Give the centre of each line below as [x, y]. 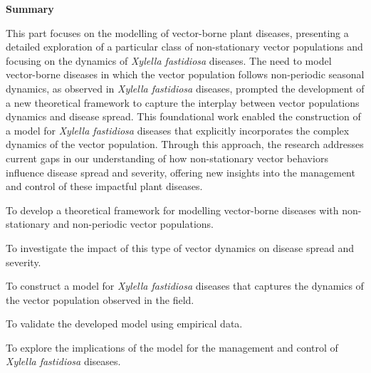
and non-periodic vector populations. [133, 224]
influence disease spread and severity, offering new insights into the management [181, 172]
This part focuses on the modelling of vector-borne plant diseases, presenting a [177, 32]
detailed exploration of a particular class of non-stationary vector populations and [184, 47]
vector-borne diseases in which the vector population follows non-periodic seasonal [185, 74]
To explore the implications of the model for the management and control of [172, 347]
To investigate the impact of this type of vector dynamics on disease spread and [180, 247]
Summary [30, 9]
